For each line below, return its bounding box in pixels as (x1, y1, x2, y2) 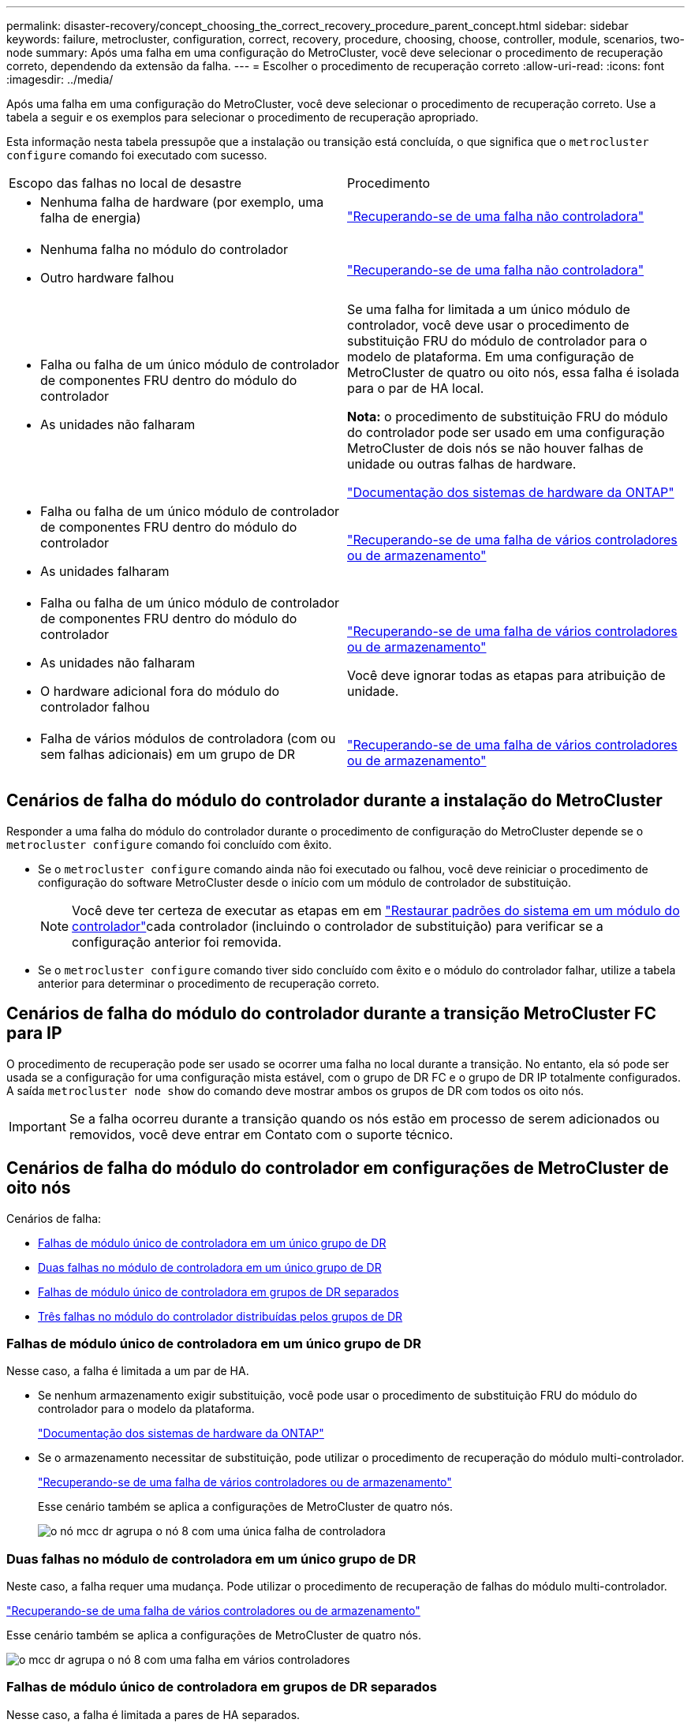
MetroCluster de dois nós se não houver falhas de (347, 440, 644, 456)
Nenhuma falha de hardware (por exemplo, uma (40, 194, 324, 210)
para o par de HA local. (347, 380, 484, 396)
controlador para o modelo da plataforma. (38, 1402, 255, 1416)
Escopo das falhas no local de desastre (9, 175, 241, 191)
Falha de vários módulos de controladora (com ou (40, 731, 336, 746)
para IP (6, 1023, 62, 1044)
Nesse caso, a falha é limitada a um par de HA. (6, 1364, 249, 1378)
